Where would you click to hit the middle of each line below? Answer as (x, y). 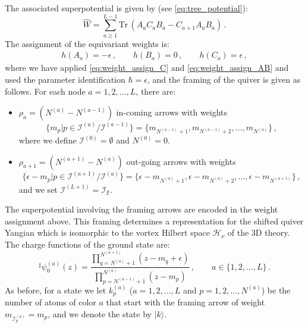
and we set (38, 189)
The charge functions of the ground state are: (87, 244)
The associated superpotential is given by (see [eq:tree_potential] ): (126, 8)
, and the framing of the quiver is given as (224, 79)
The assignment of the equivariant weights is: (87, 43)
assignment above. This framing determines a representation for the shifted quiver (154, 221)
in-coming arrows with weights (172, 112)
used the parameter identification (65, 79)
